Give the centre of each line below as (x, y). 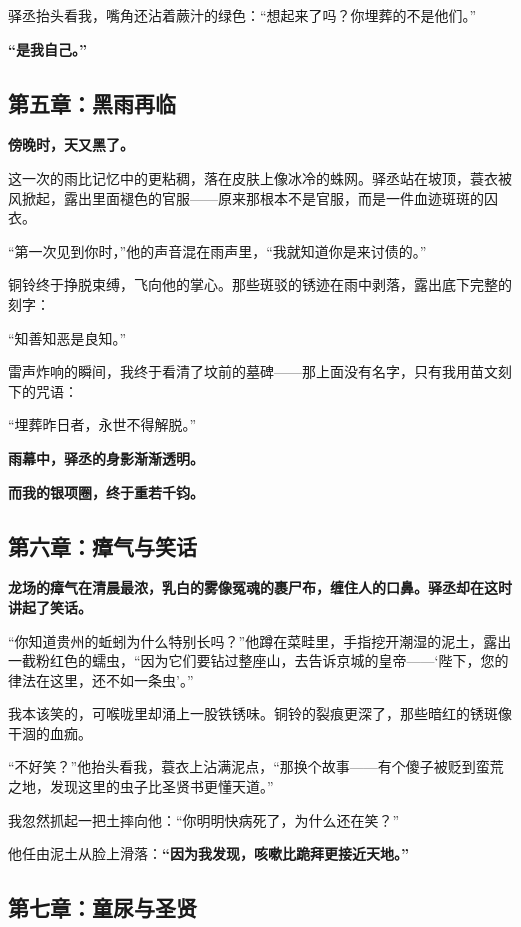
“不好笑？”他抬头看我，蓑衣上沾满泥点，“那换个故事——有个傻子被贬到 (242, 766)
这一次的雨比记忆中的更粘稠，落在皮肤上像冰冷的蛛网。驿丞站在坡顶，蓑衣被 (260, 177)
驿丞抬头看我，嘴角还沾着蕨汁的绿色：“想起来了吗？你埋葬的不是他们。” (242, 15)
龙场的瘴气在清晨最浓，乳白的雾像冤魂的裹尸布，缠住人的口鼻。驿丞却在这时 (260, 587)
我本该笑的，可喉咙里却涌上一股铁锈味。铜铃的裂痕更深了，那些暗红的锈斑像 (260, 713)
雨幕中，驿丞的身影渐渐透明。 (106, 457)
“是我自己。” (47, 48)
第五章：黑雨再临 (92, 102)
